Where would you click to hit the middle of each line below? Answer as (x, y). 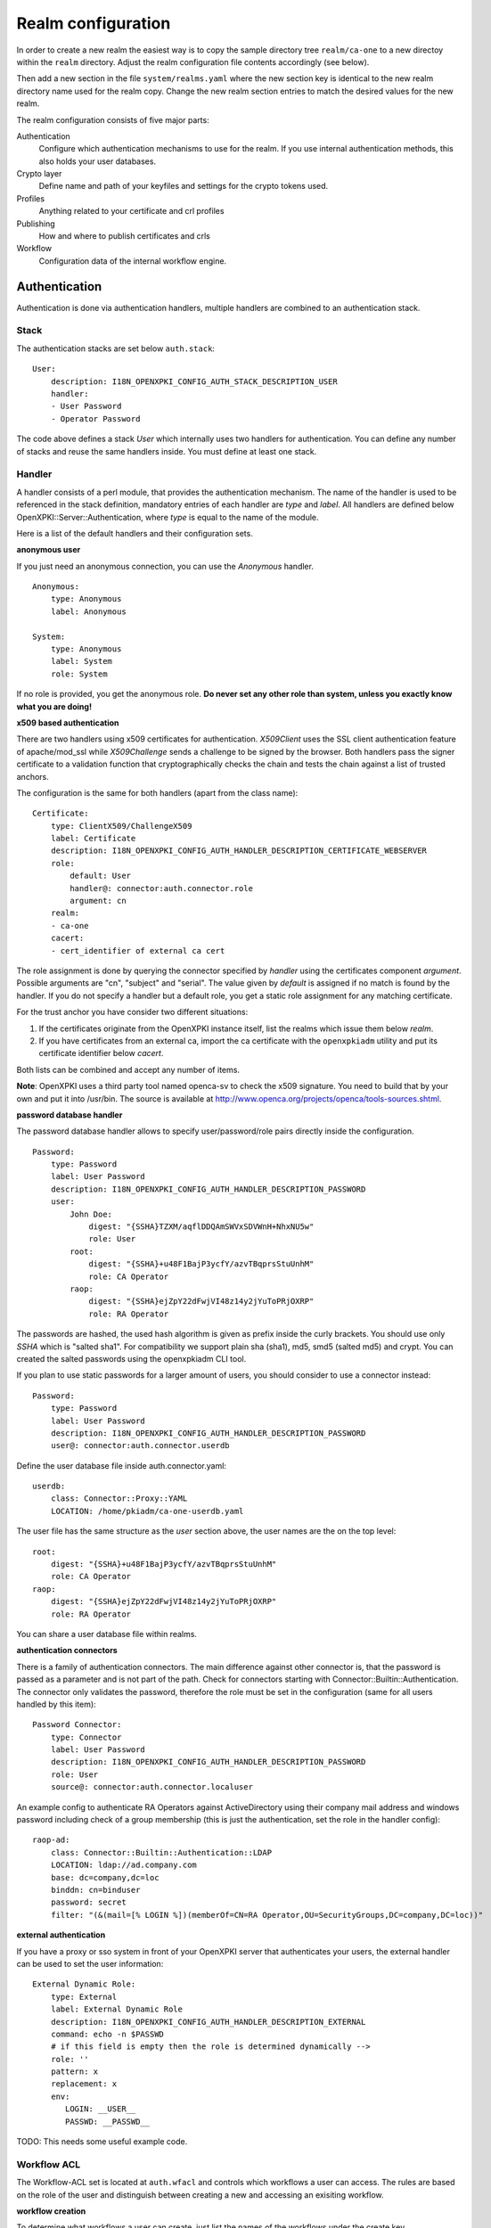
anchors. (33, 776)
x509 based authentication (68, 723)
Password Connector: (77, 1725)
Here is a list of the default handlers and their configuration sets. (135, 533)
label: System (82, 661)
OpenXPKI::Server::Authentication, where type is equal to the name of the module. (168, 517)
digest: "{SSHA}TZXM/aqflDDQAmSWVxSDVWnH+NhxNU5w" (201, 1227)
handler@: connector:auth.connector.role (162, 888)
